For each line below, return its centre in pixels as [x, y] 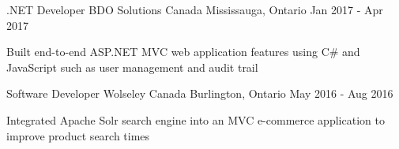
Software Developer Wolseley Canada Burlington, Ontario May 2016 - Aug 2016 [200, 93]
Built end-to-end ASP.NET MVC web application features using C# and [183, 52]
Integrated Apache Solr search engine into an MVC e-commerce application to [196, 119]
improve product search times [78, 135]
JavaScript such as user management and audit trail [132, 67]
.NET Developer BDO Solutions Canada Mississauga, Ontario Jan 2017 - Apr [195, 9]
